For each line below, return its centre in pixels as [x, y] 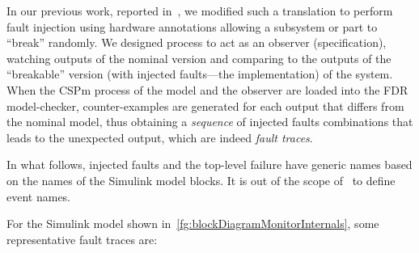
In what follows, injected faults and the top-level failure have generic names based [209, 164]
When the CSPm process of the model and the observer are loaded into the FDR [207, 89]
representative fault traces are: [82, 239]
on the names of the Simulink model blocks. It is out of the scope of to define [201, 180]
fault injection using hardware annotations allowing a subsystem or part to [192, 26]
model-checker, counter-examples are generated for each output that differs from [205, 105]
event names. [39, 196]
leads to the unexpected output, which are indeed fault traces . [160, 137]
